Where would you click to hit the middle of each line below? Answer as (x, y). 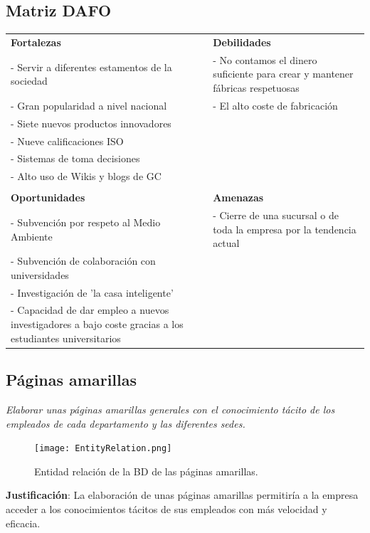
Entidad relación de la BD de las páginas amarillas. (146, 471)
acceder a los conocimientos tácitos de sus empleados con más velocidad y (166, 508)
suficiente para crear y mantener (283, 74)
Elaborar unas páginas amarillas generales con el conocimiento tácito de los (170, 409)
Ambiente (32, 236)
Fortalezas (36, 42)
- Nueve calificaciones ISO (67, 141)
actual (226, 243)
